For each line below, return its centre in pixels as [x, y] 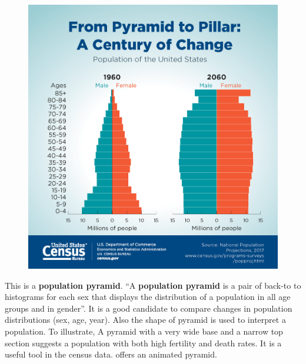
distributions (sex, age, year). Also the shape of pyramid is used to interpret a [145, 320]
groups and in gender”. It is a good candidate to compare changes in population [149, 308]
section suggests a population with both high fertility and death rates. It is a [143, 343]
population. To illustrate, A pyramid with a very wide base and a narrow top [144, 331]
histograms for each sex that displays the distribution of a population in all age [148, 297]
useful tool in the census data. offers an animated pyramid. [111, 354]
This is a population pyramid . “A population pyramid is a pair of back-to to [153, 285]
